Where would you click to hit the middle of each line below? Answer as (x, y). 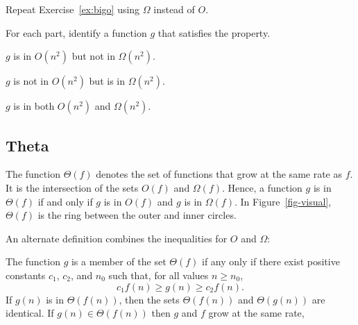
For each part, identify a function (76, 32)
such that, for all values (159, 275)
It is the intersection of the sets (72, 187)
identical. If (30, 313)
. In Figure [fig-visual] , (283, 201)
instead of (174, 9)
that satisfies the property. (214, 32)
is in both (34, 106)
